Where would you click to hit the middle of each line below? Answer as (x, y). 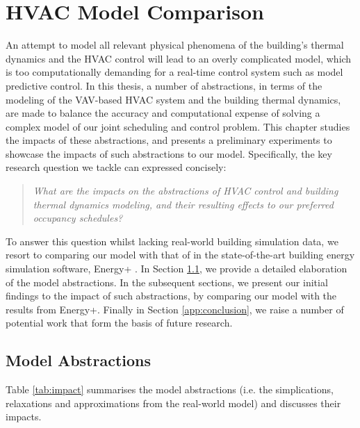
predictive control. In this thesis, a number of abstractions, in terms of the (164, 85)
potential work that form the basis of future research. (119, 323)
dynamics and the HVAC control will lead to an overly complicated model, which (179, 58)
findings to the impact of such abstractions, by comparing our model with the (171, 296)
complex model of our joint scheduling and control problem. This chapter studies (178, 126)
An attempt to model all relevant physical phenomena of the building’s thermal (175, 45)
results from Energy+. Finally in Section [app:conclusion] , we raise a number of (175, 309)
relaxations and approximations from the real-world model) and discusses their (173, 403)
